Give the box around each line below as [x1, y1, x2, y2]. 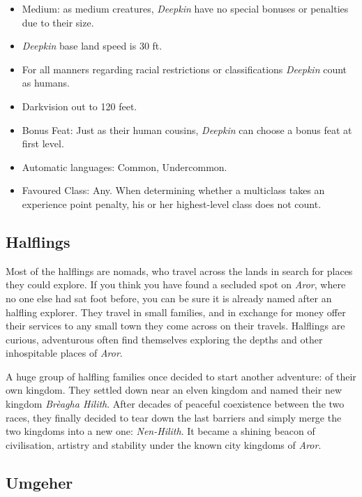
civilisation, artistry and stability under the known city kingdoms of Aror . [6, 437, 322, 452]
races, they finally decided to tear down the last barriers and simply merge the [6, 410, 342, 424]
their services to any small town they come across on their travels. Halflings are [6, 318, 345, 333]
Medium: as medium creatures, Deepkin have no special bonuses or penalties [22, 1, 349, 15]
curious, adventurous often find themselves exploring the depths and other [6, 332, 323, 346]
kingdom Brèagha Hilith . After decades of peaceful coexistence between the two [6, 396, 345, 411]
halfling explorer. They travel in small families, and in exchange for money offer [6, 304, 346, 319]
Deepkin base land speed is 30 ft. [22, 38, 163, 53]
